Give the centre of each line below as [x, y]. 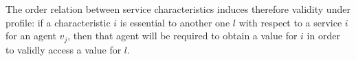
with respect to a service [290, 22]
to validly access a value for [64, 49]
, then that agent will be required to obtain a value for [182, 36]
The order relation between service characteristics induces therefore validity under [178, 9]
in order [323, 36]
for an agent [31, 36]
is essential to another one [175, 22]
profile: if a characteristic [58, 22]
